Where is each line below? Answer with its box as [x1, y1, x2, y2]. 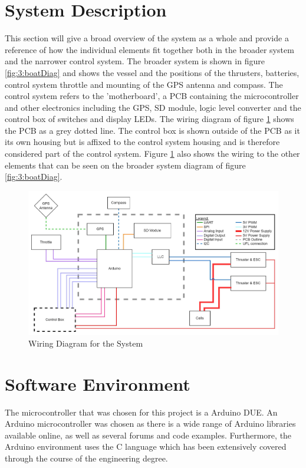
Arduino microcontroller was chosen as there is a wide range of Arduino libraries [5, 417, 296, 430]
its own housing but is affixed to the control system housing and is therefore [5, 136, 280, 148]
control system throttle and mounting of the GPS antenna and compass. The [5, 78, 283, 90]
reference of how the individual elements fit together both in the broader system [5, 43, 294, 55]
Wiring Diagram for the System [28, 337, 143, 349]
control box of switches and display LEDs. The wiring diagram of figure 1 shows [5, 113, 294, 125]
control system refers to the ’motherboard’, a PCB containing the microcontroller [5, 90, 299, 102]
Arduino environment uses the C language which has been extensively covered [5, 440, 287, 453]
